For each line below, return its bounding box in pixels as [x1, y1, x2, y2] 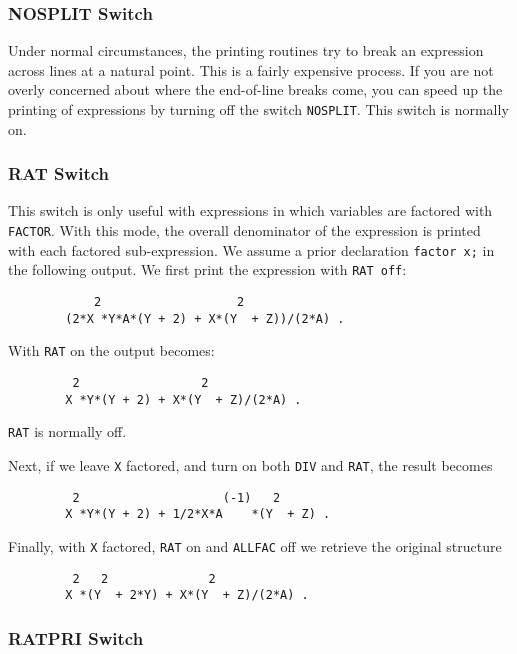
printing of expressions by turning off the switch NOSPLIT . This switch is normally [8, 99, 509, 119]
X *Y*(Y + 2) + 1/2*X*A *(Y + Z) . [65, 507, 331, 522]
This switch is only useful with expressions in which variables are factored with [8, 200, 493, 221]
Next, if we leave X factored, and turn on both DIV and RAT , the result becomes [8, 454, 493, 475]
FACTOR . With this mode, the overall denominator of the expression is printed [8, 220, 481, 241]
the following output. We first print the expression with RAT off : [8, 259, 407, 280]
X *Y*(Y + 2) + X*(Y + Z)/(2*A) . [65, 392, 302, 407]
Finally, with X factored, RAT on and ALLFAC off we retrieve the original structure [8, 535, 502, 556]
